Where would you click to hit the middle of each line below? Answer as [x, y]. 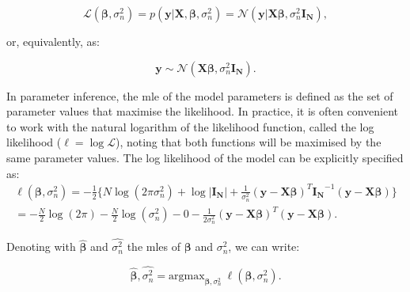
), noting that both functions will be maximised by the [248, 142]
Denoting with [41, 246]
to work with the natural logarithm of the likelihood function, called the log [190, 126]
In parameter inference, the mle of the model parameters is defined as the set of [200, 95]
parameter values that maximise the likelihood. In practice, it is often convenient [202, 111]
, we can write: [264, 246]
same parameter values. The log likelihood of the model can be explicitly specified [205, 157]
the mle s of [154, 246]
